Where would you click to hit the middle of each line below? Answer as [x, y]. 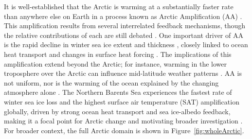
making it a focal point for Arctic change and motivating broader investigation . [123, 121]
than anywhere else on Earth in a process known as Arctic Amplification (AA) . [123, 16]
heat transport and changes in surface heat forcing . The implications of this [118, 54]
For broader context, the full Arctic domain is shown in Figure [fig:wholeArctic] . [124, 130]
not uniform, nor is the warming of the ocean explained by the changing [111, 82]
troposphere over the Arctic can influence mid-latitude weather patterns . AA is [123, 73]
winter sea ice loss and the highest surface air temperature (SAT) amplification [122, 101]
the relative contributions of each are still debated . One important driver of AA [124, 35]
